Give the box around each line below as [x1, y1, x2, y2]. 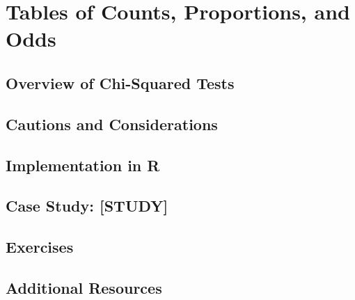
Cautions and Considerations [6, 113, 218, 134]
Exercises [6, 236, 74, 258]
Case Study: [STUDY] [6, 195, 168, 216]
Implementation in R [6, 154, 160, 175]
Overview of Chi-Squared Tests [6, 72, 235, 93]
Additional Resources [6, 276, 162, 298]
